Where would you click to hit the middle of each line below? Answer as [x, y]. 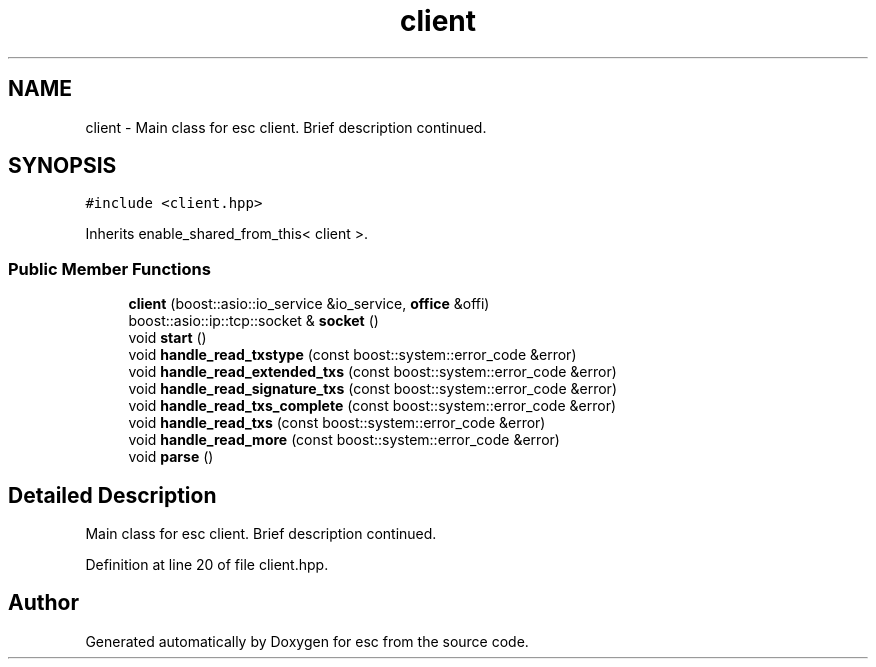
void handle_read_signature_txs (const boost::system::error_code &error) [372, 389]
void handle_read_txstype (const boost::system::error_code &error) [352, 355]
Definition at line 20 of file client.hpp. [207, 565]
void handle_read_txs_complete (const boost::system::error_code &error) [372, 406]
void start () [167, 338]
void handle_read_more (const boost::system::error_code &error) [344, 440]
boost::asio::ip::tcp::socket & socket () [253, 321]
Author [43, 603]
